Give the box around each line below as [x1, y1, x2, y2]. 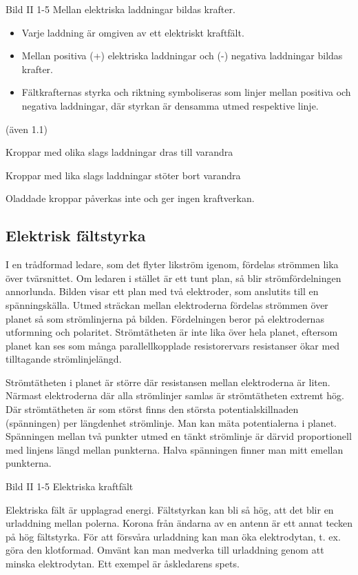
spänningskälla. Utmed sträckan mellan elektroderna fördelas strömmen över [6, 297, 328, 312]
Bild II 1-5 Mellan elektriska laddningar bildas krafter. [6, 2, 235, 16]
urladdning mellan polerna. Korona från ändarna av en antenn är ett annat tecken [6, 516, 352, 530]
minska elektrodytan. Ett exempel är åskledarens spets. [6, 556, 240, 571]
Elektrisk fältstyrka [6, 225, 146, 246]
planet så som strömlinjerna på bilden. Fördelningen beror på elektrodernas [6, 311, 324, 325]
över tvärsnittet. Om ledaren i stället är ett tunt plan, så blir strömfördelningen [6, 270, 341, 285]
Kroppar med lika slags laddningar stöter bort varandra [6, 168, 241, 182]
